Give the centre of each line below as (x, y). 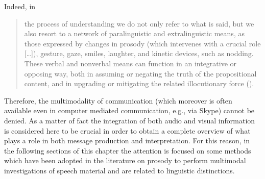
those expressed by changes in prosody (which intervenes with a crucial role (142, 43)
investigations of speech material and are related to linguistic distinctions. (119, 170)
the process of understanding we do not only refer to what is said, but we (139, 23)
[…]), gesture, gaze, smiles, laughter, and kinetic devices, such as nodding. (139, 53)
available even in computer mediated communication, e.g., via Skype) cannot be (129, 110)
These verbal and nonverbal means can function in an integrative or (130, 63)
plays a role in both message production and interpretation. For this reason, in (127, 140)
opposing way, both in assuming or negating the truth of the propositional (140, 73)
